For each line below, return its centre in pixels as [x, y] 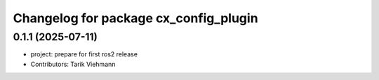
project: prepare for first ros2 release [84, 54]
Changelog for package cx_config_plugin [136, 18]
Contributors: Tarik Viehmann [73, 64]
